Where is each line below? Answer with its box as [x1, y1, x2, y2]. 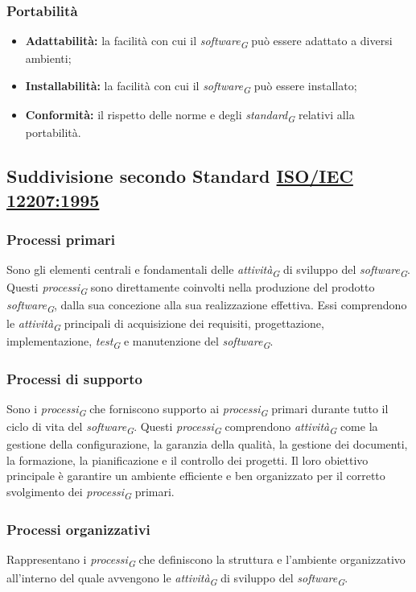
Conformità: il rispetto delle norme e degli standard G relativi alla [25, 106, 355, 125]
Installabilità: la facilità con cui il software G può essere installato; [25, 77, 357, 96]
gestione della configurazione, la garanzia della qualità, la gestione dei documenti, [6, 436, 408, 453]
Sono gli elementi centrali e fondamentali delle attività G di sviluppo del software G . [6, 261, 410, 279]
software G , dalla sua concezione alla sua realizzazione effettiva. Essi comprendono [6, 296, 407, 316]
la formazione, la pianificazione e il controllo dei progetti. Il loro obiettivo [6, 451, 369, 468]
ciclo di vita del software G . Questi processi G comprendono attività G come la [6, 418, 378, 437]
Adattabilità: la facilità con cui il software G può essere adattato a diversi [25, 32, 393, 52]
